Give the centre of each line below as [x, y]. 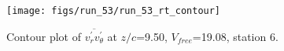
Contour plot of [44, 36]
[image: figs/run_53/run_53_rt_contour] [114, 11]
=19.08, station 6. [235, 36]
